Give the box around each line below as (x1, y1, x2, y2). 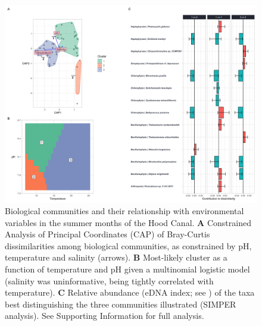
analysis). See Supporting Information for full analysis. (5, 309, 204, 322)
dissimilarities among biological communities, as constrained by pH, (5, 239, 252, 252)
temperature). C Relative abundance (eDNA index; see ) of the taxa (5, 286, 255, 299)
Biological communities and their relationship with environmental (5, 205, 244, 217)
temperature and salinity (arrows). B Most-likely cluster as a (5, 251, 227, 264)
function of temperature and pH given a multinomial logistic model (5, 263, 250, 275)
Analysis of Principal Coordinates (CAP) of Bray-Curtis (5, 228, 210, 240)
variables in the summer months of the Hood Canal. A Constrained (5, 216, 251, 228)
